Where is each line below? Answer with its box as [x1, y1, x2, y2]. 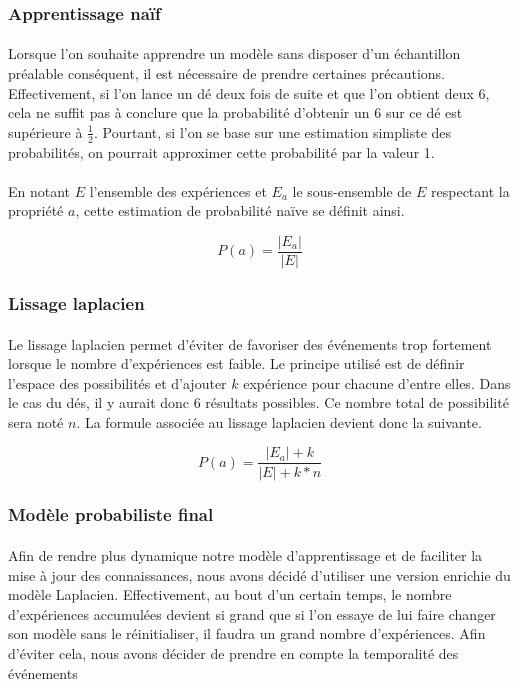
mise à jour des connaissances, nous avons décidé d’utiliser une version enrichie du [8, 564, 511, 585]
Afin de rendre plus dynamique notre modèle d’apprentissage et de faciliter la [8, 544, 483, 565]
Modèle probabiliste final [8, 502, 214, 527]
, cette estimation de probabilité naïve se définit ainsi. [75, 200, 405, 221]
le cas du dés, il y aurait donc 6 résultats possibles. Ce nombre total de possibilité [8, 392, 509, 413]
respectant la [431, 180, 510, 201]
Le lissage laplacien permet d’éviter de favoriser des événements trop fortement [8, 333, 492, 354]
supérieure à [8, 121, 83, 142]
